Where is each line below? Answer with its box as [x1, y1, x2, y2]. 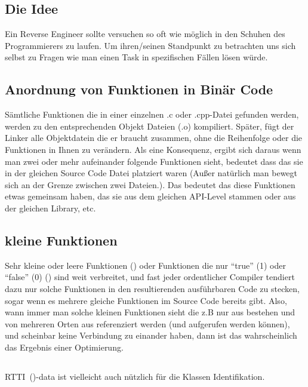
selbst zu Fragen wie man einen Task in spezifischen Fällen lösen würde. [5, 51, 268, 63]
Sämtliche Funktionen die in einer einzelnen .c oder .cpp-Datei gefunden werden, [5, 108, 299, 121]
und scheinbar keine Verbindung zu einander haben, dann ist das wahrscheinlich [5, 329, 297, 342]
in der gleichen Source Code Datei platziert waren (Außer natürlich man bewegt [5, 167, 298, 179]
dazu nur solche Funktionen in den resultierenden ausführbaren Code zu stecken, [5, 282, 300, 294]
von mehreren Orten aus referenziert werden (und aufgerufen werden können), [5, 317, 290, 330]
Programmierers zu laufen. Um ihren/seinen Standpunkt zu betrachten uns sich [5, 39, 296, 51]
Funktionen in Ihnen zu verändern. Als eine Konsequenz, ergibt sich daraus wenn [5, 143, 301, 155]
